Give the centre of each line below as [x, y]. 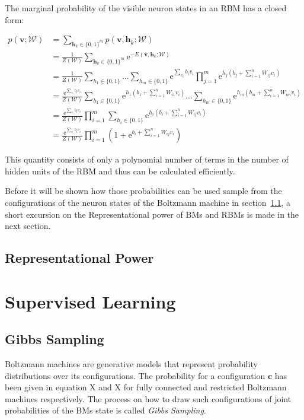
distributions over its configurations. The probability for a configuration [135, 375]
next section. [28, 226]
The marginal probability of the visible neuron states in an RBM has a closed [146, 8]
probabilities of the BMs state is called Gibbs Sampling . [105, 410]
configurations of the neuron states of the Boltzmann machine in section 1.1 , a [148, 202]
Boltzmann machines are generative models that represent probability [131, 364]
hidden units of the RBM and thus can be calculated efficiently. [120, 171]
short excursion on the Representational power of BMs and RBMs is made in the [152, 214]
